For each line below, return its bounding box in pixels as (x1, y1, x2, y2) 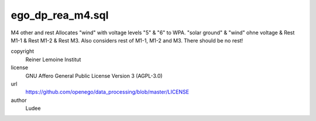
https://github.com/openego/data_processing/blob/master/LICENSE (25, 88, 190, 95)
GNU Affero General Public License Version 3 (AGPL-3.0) (25, 72, 163, 79)
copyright (11, 48, 35, 55)
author (11, 97, 27, 104)
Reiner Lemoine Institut (25, 56, 81, 63)
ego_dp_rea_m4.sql (11, 9, 109, 22)
